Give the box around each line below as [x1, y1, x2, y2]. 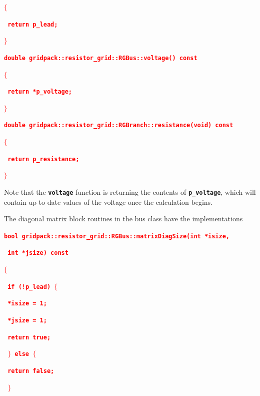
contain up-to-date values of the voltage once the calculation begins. [4, 196, 213, 207]
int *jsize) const [7, 249, 68, 257]
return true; [7, 333, 51, 341]
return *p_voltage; [7, 88, 72, 96]
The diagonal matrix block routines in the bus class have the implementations [4, 213, 243, 224]
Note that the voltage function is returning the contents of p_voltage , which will [4, 186, 256, 197]
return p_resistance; [7, 155, 79, 163]
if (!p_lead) [7, 283, 51, 290]
